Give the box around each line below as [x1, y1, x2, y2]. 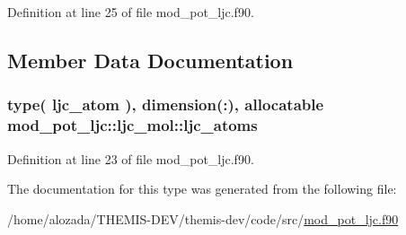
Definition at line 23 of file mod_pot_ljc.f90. [7, 149, 254, 168]
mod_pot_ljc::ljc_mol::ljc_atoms [7, 114, 258, 136]
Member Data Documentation [7, 46, 294, 74]
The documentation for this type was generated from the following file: [7, 179, 397, 198]
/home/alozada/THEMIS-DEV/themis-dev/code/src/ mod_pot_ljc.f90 [7, 209, 399, 228]
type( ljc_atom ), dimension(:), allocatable [7, 93, 324, 116]
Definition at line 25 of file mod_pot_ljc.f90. [7, 3, 254, 21]
